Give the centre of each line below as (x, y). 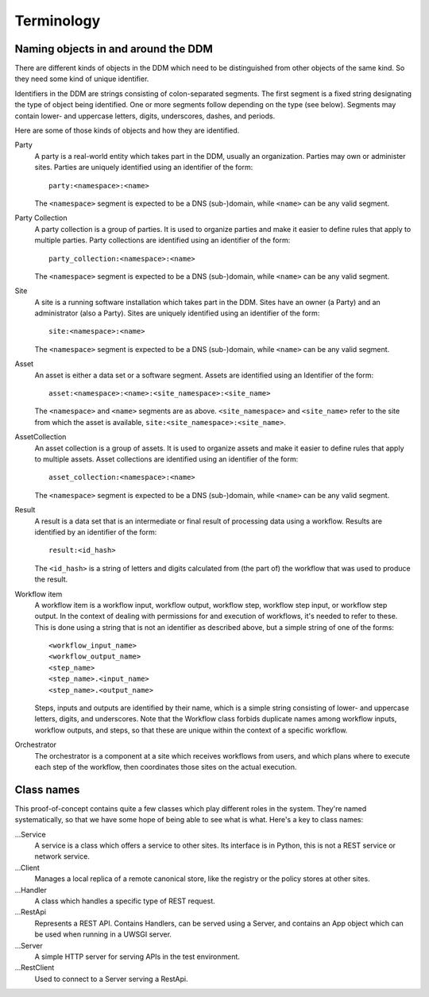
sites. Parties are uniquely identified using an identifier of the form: (144, 168)
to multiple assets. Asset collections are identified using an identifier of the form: (166, 459)
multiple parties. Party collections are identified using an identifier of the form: (162, 240)
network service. (62, 856)
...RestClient (35, 968)
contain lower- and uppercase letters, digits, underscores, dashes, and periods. (145, 116)
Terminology (58, 21)
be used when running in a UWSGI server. (103, 934)
